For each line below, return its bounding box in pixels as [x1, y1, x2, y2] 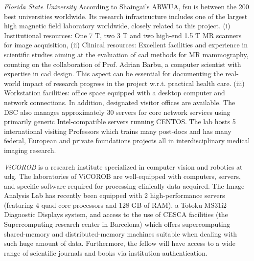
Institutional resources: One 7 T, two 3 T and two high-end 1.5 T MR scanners [4, 30, 242, 40]
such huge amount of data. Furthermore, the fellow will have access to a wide [4, 238, 236, 248]
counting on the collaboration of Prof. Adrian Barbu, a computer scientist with [4, 59, 241, 69]
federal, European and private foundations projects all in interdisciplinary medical [4, 135, 250, 146]
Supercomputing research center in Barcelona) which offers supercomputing [4, 219, 231, 229]
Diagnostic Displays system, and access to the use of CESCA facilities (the [4, 209, 228, 219]
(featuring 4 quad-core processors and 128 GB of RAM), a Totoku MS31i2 [4, 199, 227, 210]
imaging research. [4, 145, 56, 155]
